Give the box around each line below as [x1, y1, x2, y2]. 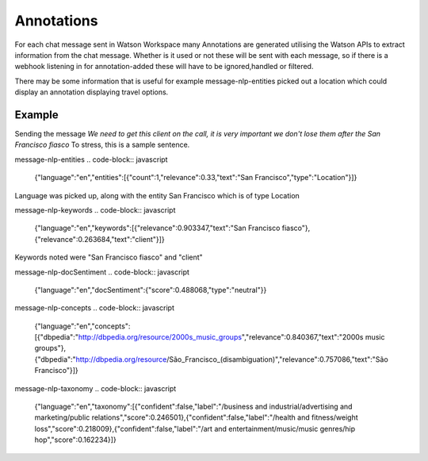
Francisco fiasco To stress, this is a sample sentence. [14, 140, 190, 150]
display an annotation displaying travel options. [14, 87, 169, 97]
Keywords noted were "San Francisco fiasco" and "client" [14, 252, 204, 262]
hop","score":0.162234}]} [34, 435, 117, 444]
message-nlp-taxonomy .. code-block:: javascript [14, 383, 177, 393]
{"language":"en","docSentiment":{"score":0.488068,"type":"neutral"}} [34, 285, 267, 294]
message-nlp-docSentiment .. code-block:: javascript [14, 267, 190, 277]
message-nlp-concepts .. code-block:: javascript [14, 303, 174, 313]
